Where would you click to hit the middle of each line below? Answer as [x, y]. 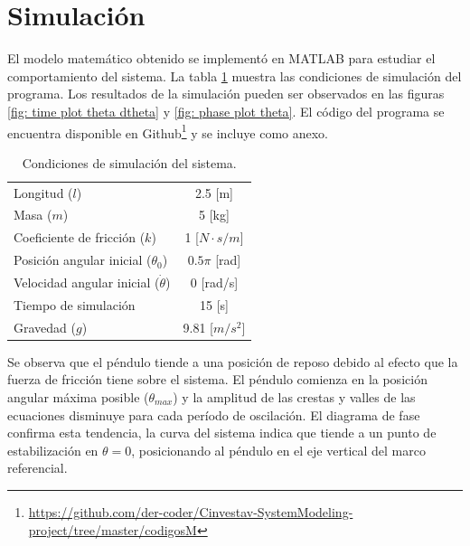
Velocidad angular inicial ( [87, 282]
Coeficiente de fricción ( [80, 237]
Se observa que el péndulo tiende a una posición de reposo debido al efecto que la [233, 361]
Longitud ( [43, 192]
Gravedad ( [45, 327]
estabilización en [53, 450]
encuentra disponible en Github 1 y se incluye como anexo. [168, 131]
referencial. [38, 468]
